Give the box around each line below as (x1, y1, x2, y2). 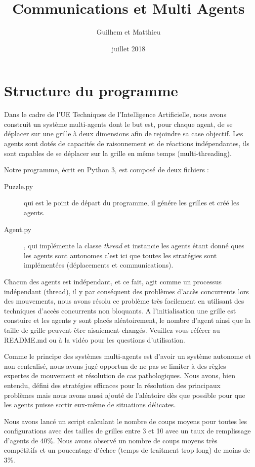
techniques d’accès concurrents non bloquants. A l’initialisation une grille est (4, 305, 236, 315)
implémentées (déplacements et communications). (24, 260, 173, 270)
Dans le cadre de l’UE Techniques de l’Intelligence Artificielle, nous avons (4, 109, 226, 119)
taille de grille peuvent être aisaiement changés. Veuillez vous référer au (4, 324, 220, 335)
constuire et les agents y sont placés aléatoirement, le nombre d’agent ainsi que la (4, 315, 251, 325)
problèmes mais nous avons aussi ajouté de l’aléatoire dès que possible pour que (4, 389, 246, 400)
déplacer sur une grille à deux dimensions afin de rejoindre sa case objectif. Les (4, 128, 243, 139)
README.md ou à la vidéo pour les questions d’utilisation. (4, 334, 185, 345)
